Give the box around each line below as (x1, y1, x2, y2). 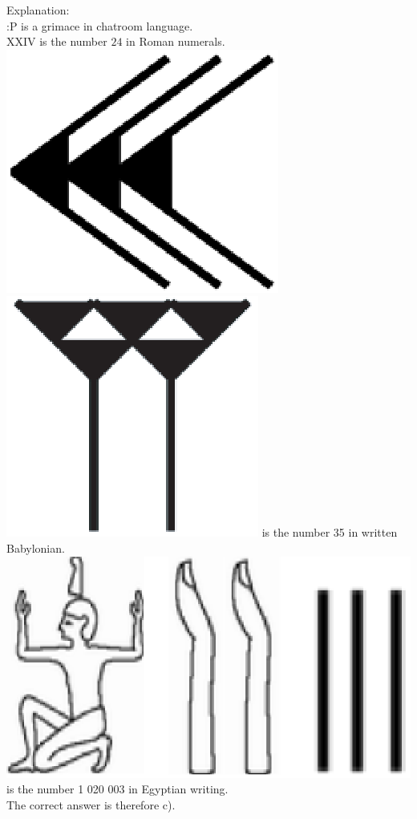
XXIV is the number (6, 33, 107, 50)
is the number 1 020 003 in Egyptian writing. (6, 780, 229, 797)
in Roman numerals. (126, 33, 225, 50)
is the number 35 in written (261, 524, 398, 541)
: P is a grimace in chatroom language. (6, 17, 193, 34)
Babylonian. (6, 539, 65, 556)
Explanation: (6, 2, 70, 18)
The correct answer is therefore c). (6, 796, 176, 813)
